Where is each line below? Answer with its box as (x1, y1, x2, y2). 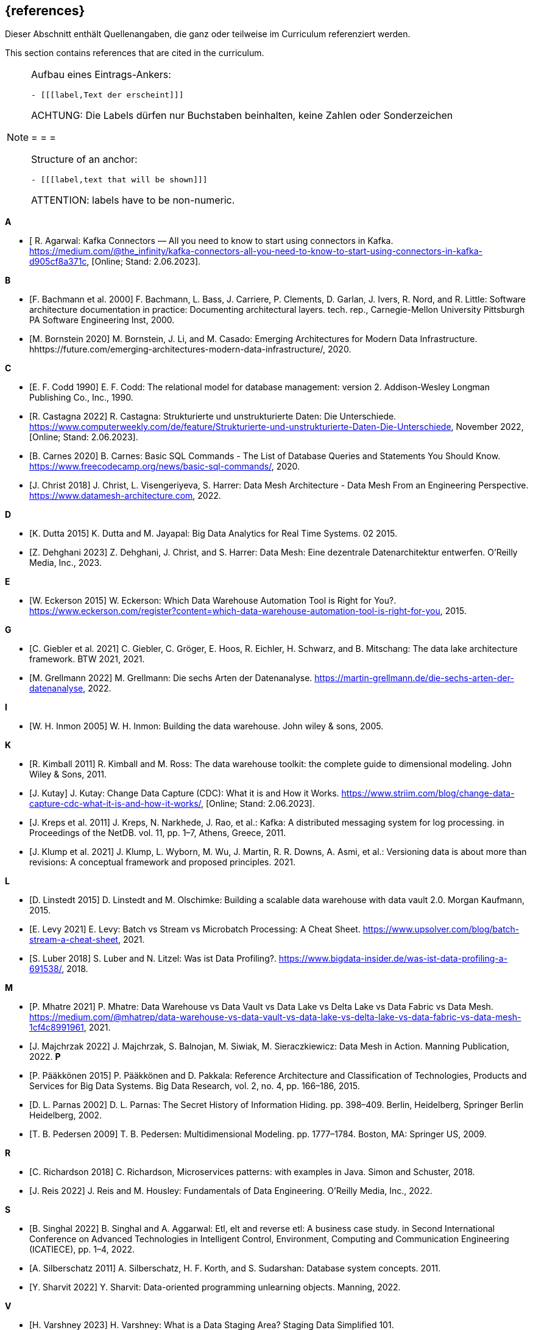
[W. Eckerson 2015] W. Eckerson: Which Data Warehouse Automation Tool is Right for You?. (29, 595, 397, 606)
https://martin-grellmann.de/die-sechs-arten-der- (314, 673, 514, 684)
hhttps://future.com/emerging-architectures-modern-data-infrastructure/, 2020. (29, 344, 351, 355)
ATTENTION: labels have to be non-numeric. (31, 194, 235, 207)
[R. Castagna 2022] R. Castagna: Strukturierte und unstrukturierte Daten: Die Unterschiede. (29, 411, 397, 422)
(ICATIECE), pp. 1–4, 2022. (29, 1244, 135, 1255)
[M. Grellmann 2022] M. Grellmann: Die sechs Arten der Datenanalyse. (29, 673, 312, 684)
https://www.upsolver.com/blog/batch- (362, 924, 520, 935)
